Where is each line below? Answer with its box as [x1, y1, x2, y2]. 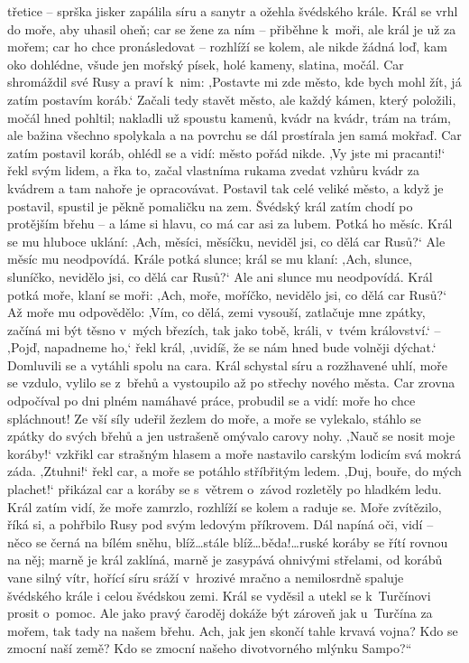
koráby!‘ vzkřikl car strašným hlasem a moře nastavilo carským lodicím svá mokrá [7, 444, 462, 462]
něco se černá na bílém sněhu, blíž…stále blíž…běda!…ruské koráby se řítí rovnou [7, 532, 448, 551]
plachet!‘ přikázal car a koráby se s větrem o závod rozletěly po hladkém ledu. [7, 480, 442, 499]
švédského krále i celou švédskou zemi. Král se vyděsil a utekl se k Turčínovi [7, 585, 431, 604]
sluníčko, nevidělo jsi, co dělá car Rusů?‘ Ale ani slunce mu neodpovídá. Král [7, 266, 433, 285]
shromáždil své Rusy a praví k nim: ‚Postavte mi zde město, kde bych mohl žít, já [7, 72, 462, 91]
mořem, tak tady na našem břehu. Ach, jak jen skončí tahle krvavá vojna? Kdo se [7, 621, 458, 640]
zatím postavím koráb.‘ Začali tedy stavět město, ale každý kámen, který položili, [7, 89, 456, 108]
